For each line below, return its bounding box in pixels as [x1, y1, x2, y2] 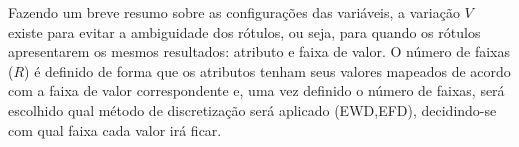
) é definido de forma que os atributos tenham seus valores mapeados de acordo [24, 60, 511, 81]
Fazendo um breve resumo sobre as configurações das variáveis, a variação [8, 2, 460, 22]
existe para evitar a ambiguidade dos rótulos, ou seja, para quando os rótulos [8, 21, 481, 42]
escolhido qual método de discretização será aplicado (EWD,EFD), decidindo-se [8, 99, 497, 120]
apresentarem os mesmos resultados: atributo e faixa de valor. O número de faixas [8, 41, 511, 62]
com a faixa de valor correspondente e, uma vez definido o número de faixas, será [8, 80, 505, 101]
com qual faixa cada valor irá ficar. [8, 119, 222, 140]
